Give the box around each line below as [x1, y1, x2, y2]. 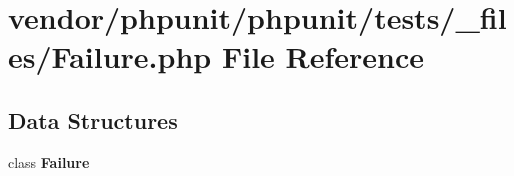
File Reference [221, 36, 425, 77]
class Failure [8, 151, 90, 172]
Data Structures [8, 104, 178, 135]
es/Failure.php [8, 36, 212, 77]
